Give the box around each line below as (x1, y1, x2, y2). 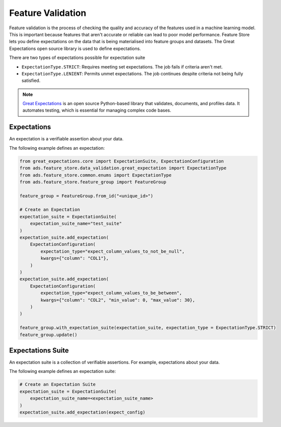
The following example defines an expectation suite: (9, 368, 116, 374)
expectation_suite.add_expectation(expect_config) (19, 409, 146, 415)
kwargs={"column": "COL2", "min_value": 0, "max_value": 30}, (40, 297, 196, 303)
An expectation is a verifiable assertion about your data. (9, 136, 124, 142)
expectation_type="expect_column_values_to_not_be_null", (40, 248, 185, 254)
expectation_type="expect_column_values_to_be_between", (40, 290, 182, 296)
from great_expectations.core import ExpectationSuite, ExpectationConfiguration (19, 158, 224, 164)
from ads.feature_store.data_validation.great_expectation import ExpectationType (19, 165, 227, 171)
